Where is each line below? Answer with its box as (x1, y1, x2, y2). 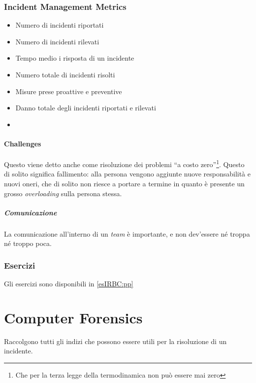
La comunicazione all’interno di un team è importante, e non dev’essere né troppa (4, 228, 250, 239)
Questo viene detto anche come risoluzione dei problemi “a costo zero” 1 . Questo (4, 158, 245, 169)
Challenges (4, 138, 41, 148)
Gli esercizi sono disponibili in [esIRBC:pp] (4, 279, 133, 289)
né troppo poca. (4, 238, 52, 248)
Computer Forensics (4, 307, 143, 327)
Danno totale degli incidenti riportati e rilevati (15, 103, 156, 113)
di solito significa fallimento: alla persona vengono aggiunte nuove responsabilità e (4, 169, 251, 179)
